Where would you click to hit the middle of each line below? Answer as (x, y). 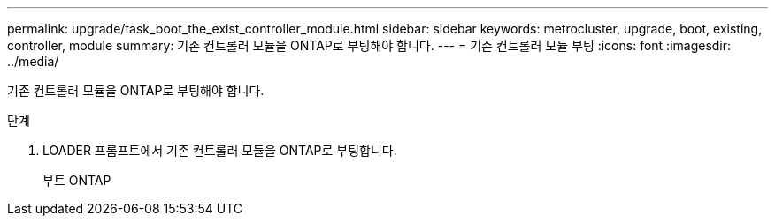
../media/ (33, 61)
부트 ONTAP (77, 180)
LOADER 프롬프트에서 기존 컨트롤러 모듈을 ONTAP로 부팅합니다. (220, 150)
